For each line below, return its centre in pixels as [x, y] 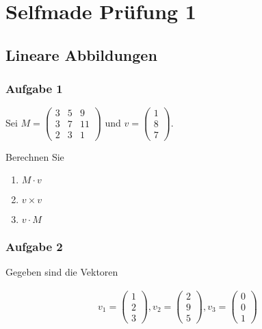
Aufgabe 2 [34, 247]
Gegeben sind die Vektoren [62, 272]
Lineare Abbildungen [81, 54]
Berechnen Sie [35, 156]
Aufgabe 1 [34, 89]
